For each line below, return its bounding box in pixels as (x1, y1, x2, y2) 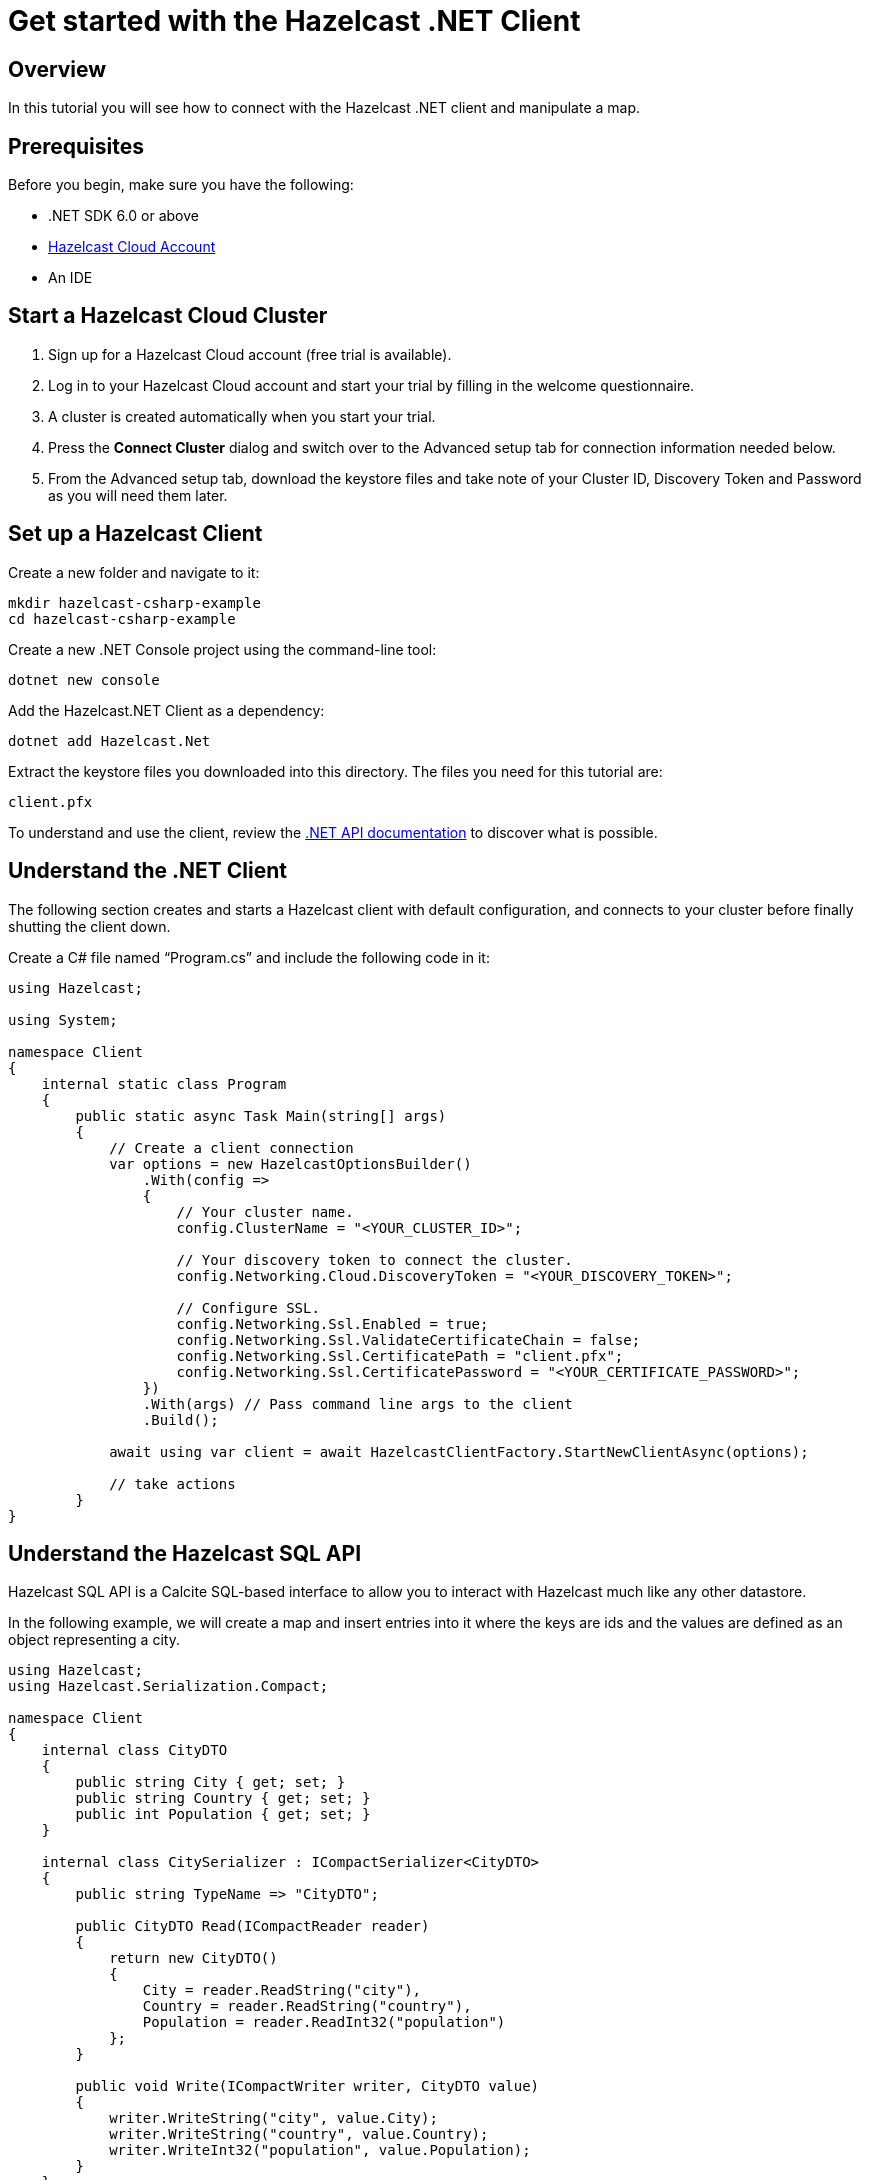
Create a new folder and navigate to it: (8, 563, 260, 581)
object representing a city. (8, 1631, 180, 1649)
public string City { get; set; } (75, 1774, 346, 1791)
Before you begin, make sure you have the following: (8, 176, 354, 194)
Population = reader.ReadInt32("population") (142, 2014, 506, 2031)
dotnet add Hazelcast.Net (8, 732, 211, 749)
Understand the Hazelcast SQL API (8, 1540, 362, 1566)
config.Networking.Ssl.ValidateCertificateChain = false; (176, 1331, 641, 1348)
